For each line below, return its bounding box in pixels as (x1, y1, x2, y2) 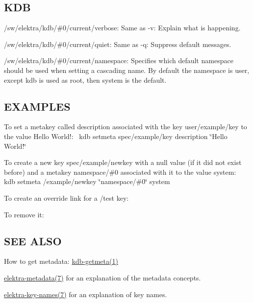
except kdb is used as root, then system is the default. (4, 74, 167, 85)
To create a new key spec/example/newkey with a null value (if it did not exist (4, 157, 242, 167)
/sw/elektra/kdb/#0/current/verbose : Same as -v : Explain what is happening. (4, 23, 241, 33)
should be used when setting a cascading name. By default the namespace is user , (4, 65, 250, 75)
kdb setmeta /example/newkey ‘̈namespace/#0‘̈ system (4, 176, 170, 186)
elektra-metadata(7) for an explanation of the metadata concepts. (4, 272, 201, 282)
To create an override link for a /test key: (4, 192, 129, 203)
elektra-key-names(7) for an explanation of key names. (4, 289, 167, 299)
